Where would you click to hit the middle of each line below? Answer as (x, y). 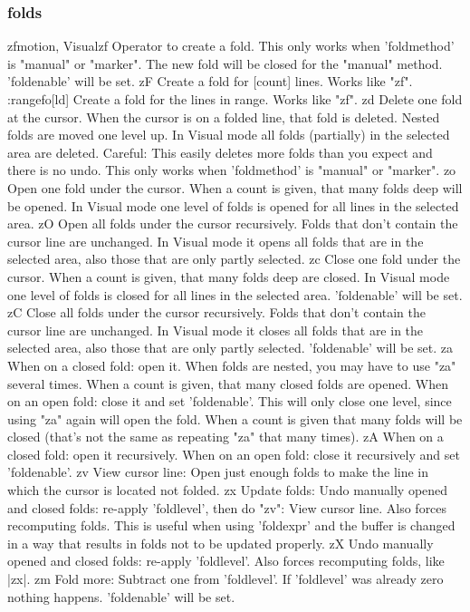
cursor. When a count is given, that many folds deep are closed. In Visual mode (229, 276)
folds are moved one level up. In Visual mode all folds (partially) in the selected (229, 135)
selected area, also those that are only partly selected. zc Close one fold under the (234, 259)
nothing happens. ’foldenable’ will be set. (121, 596)
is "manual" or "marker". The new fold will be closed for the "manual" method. (225, 63)
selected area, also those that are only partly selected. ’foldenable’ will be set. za (230, 348)
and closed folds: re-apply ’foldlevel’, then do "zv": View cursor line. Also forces (227, 507)
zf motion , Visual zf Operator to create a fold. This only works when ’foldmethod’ (231, 46)
